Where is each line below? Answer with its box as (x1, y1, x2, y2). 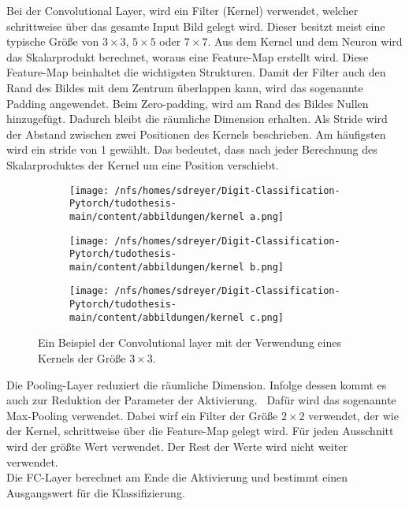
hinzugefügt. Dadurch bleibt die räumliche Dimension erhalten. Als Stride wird (6, 110, 388, 127)
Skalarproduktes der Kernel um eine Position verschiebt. (6, 156, 279, 173)
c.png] (250, 311, 284, 323)
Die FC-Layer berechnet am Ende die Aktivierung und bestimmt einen (6, 469, 348, 486)
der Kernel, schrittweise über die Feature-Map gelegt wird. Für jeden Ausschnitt (6, 422, 394, 439)
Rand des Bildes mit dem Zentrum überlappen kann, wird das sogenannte (6, 79, 363, 95)
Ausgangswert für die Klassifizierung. (6, 484, 185, 500)
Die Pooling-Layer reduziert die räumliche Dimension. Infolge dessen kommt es (6, 376, 387, 393)
